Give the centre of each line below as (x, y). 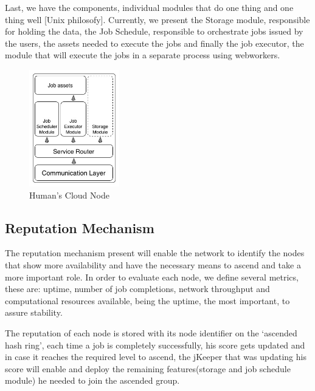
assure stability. (34, 312)
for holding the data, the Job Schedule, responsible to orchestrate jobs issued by (154, 31)
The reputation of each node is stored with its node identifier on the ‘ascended (151, 333)
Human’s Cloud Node (69, 195)
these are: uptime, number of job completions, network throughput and (137, 289)
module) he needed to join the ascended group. (92, 380)
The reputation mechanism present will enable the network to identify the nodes (155, 253)
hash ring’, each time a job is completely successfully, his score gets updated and (155, 345)
